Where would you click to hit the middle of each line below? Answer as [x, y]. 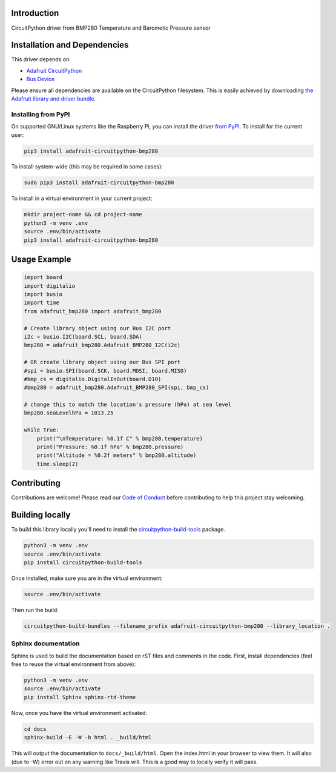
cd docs [35, 729]
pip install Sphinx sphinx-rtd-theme [80, 697]
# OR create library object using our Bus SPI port [102, 362]
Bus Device [41, 79]
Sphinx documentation [45, 644]
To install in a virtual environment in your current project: [82, 198]
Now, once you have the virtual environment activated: [79, 713]
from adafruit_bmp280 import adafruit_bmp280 [93, 311]
